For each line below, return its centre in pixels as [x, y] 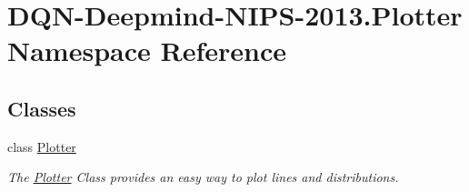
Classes [42, 108]
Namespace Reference [147, 51]
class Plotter [42, 146]
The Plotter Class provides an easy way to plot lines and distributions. [203, 177]
